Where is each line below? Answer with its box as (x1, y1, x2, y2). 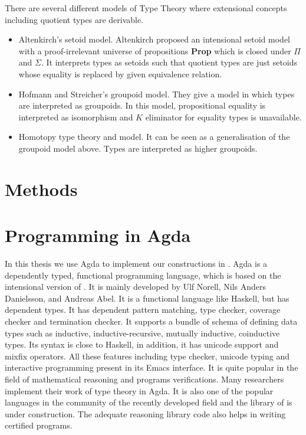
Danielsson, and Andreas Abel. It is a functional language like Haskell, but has (5, 292, 289, 304)
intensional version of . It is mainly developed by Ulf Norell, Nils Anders (5, 280, 266, 293)
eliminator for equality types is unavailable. (145, 110, 302, 123)
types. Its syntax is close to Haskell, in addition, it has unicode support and (5, 338, 279, 351)
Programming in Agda (5, 223, 191, 247)
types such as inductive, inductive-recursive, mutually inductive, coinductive (5, 326, 280, 339)
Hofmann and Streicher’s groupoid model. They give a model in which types (18, 87, 295, 100)
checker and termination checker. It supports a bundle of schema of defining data (5, 315, 298, 327)
